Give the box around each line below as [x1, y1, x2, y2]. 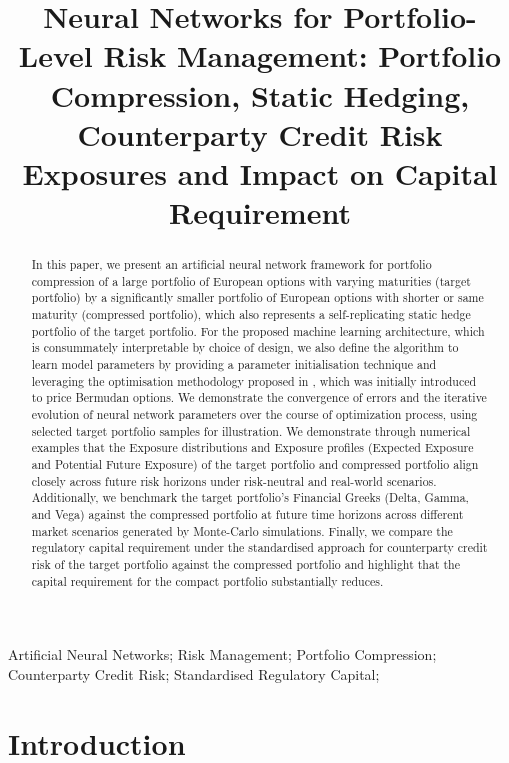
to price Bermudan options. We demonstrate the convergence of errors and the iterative [31, 389, 487, 406]
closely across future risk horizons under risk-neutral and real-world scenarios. [31, 472, 437, 489]
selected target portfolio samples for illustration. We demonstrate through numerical [31, 422, 471, 439]
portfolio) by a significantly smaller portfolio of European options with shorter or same [31, 289, 484, 306]
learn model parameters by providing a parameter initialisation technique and [31, 356, 437, 373]
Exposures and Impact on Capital [22, 152, 498, 193]
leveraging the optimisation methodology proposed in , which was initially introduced [31, 372, 477, 389]
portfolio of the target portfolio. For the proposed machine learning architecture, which [31, 322, 485, 339]
